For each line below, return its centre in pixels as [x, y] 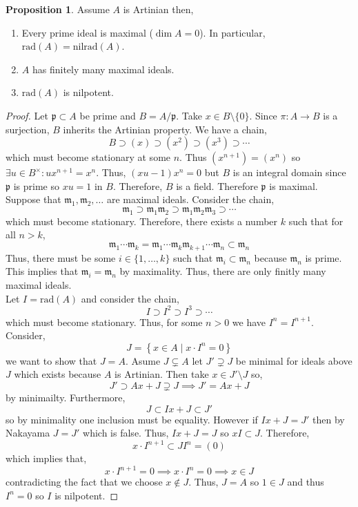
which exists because [58, 374]
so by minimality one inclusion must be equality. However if [132, 419]
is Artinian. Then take [162, 374]
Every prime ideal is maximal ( [87, 32]
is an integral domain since [289, 172]
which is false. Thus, [126, 433]
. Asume [143, 360]
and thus [306, 482]
